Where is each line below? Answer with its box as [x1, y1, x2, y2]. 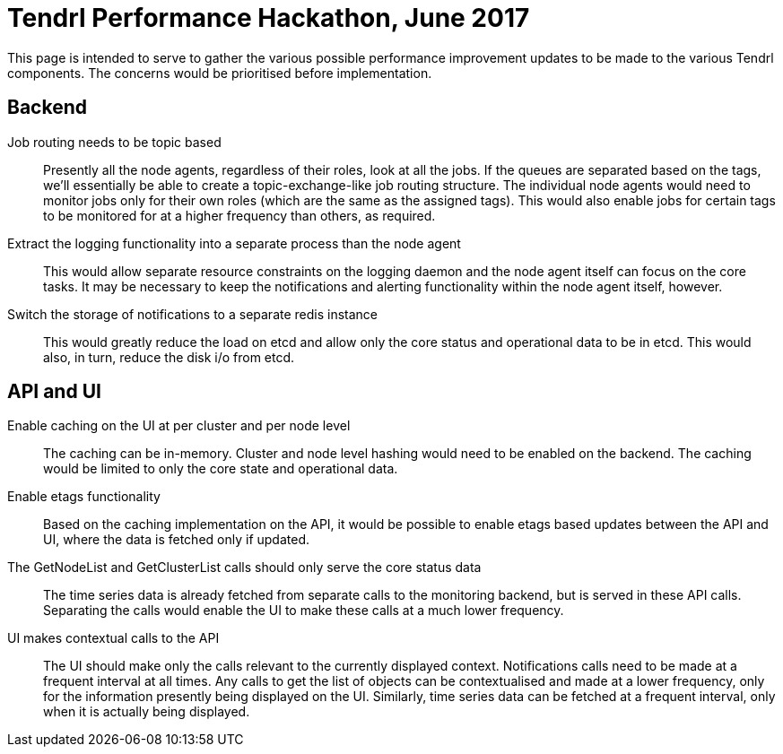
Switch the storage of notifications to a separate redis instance [7, 306, 378, 322]
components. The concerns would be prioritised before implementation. [7, 65, 432, 81]
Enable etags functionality [7, 489, 161, 505]
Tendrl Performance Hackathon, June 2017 [7, 3, 530, 33]
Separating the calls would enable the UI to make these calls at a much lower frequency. [43, 602, 564, 619]
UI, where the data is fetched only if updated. [43, 532, 310, 548]
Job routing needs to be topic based [7, 134, 222, 150]
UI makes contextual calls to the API [7, 630, 220, 646]
